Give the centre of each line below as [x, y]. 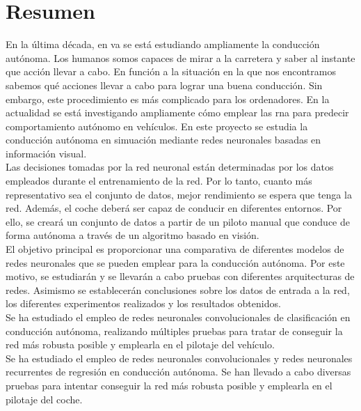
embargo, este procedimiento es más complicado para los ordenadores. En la [168, 99]
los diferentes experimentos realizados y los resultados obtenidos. [143, 303]
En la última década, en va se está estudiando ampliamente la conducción [163, 44]
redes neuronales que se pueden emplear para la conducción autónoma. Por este [175, 262]
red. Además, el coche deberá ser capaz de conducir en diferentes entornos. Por [174, 208]
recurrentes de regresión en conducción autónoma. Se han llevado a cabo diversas [178, 372]
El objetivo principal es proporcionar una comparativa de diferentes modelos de [175, 249]
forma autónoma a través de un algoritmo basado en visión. [133, 235]
